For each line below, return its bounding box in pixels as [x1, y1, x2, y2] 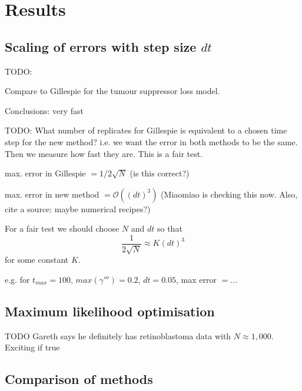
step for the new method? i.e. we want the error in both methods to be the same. [5, 135, 298, 148]
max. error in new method [5, 188, 99, 200]
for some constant [5, 253, 69, 266]
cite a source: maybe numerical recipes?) [5, 202, 151, 215]
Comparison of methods [5, 370, 153, 388]
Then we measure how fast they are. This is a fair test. [5, 147, 203, 159]
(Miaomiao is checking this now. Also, [161, 188, 298, 200]
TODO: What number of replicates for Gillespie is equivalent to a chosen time [5, 124, 287, 136]
